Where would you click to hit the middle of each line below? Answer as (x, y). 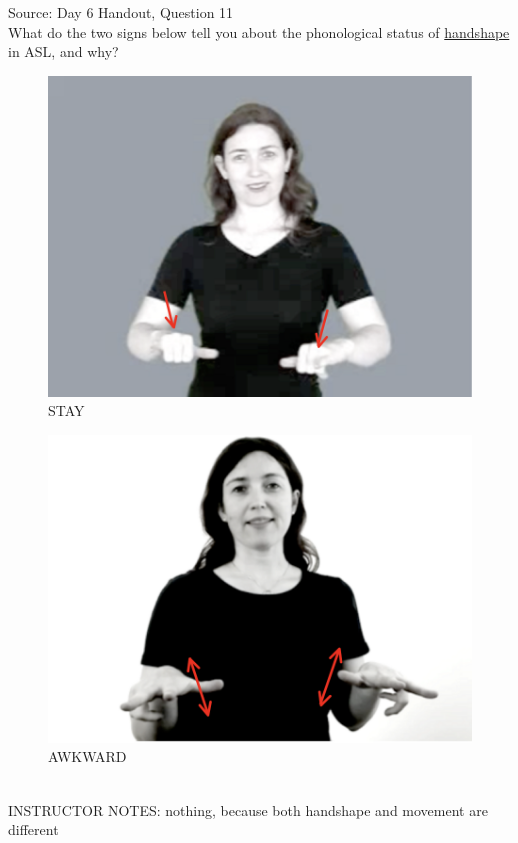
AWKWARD (87, 756)
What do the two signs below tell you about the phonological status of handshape (259, 31)
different (33, 829)
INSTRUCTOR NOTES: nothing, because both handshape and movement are (248, 809)
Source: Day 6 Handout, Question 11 (121, 12)
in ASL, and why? (63, 51)
